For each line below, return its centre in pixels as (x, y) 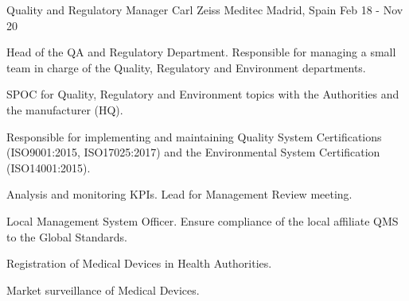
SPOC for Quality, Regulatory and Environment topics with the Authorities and (203, 94)
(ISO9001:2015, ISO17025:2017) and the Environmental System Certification (193, 152)
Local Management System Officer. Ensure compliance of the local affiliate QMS (203, 220)
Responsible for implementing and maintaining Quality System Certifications (194, 136)
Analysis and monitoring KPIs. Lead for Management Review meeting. (179, 194)
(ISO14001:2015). (49, 167)
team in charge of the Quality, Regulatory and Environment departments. (186, 67)
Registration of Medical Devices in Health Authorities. (139, 263)
